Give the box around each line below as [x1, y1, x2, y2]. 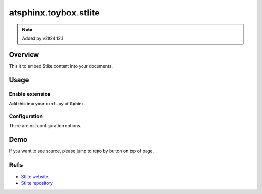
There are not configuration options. [9, 123, 82, 129]
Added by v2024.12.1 [22, 35, 64, 41]
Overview [9, 50, 39, 59]
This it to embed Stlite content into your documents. [9, 63, 113, 69]
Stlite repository [21, 180, 53, 186]
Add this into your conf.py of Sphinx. [9, 101, 85, 106]
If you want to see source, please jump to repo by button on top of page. [9, 148, 154, 154]
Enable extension [9, 90, 51, 97]
